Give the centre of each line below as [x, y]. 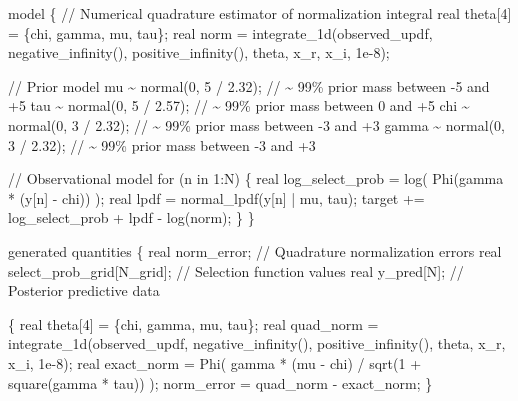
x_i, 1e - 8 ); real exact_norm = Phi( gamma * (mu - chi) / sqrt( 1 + [215, 362]
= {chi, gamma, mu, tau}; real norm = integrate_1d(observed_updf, [220, 32]
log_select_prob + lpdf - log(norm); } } [131, 217]
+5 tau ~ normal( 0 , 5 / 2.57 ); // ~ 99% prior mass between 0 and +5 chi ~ [239, 105]
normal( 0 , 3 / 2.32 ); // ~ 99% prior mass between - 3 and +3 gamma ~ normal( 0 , [256, 124]
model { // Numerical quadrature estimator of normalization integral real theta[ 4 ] [260, 13]
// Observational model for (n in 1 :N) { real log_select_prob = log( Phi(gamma [256, 178]
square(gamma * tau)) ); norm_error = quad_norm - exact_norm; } [220, 382]
